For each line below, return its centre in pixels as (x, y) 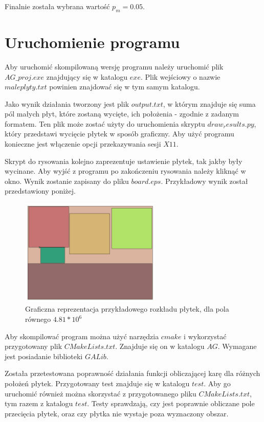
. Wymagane (237, 346)
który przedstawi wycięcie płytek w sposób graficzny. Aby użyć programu (119, 134)
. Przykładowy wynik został (204, 181)
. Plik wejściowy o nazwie (180, 76)
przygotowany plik (34, 346)
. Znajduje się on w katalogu (160, 346)
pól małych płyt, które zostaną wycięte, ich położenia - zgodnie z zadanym (122, 114)
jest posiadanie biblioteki (44, 356)
